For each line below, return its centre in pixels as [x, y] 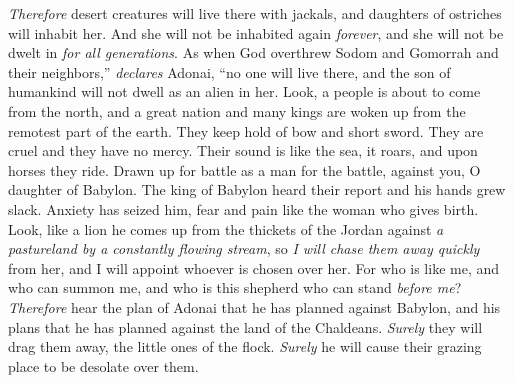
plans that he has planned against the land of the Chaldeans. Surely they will [245, 326]
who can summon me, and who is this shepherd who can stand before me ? [235, 287]
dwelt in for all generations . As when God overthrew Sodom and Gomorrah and [253, 52]
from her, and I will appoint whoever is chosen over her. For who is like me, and [254, 267]
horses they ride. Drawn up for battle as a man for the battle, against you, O [244, 169]
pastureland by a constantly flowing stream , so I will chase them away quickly [244, 248]
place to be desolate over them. [103, 365]
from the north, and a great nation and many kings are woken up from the [237, 110]
